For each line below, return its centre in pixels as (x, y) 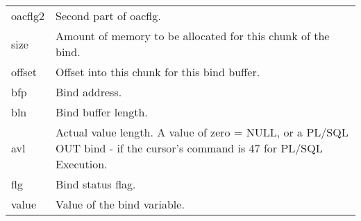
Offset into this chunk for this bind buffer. (158, 72)
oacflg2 (28, 16)
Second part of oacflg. (108, 16)
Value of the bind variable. (120, 204)
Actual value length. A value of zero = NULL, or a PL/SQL (202, 132)
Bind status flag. (96, 184)
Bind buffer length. (102, 112)
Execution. (82, 164)
